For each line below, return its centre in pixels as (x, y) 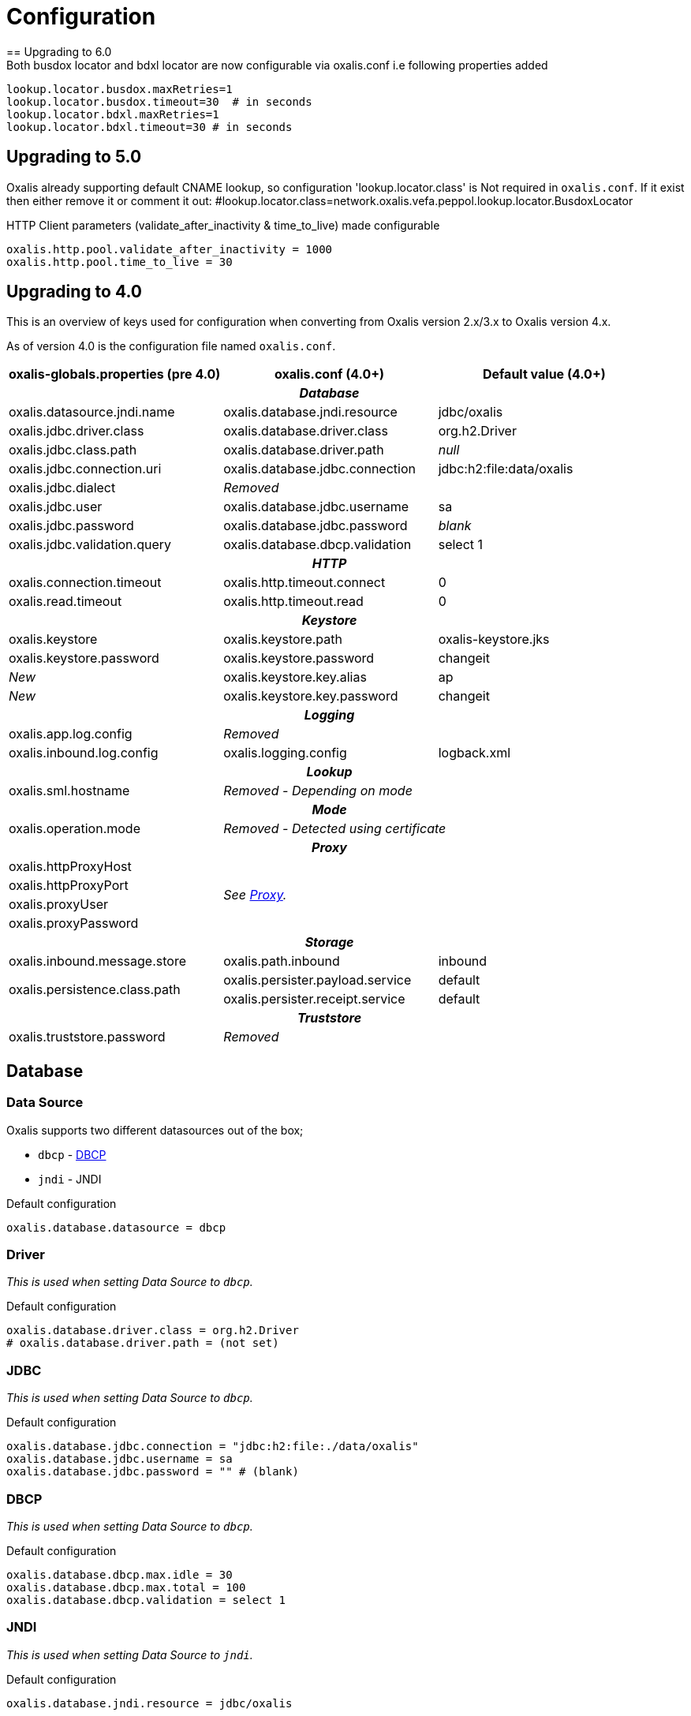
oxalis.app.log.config (71, 734)
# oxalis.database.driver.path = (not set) (143, 1343)
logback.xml (474, 753)
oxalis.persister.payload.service (317, 980)
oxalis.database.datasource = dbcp (116, 1227)
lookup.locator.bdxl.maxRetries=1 (113, 114)
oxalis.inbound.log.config (84, 753)
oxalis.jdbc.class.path (73, 450)
